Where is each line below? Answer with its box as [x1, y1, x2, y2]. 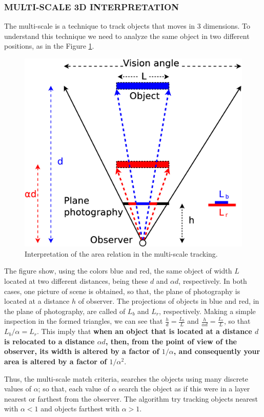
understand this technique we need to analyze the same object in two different [4, 30, 250, 41]
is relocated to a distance [4, 336, 95, 346]
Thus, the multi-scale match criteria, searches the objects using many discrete [4, 373, 248, 384]
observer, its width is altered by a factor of [4, 346, 159, 357]
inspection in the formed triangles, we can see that [4, 316, 163, 326]
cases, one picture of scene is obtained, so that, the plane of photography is [4, 285, 240, 296]
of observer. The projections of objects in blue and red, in [78, 296, 259, 306]
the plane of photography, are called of [4, 305, 126, 316]
